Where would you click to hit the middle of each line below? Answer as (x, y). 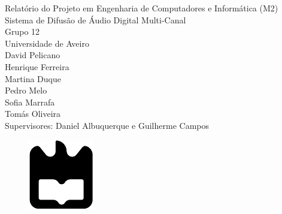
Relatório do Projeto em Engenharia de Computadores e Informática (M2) (142, 8)
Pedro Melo (26, 90)
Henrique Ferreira (37, 66)
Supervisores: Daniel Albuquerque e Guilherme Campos (107, 125)
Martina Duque (33, 78)
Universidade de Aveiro (47, 43)
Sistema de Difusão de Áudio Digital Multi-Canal (95, 19)
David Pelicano (33, 55)
